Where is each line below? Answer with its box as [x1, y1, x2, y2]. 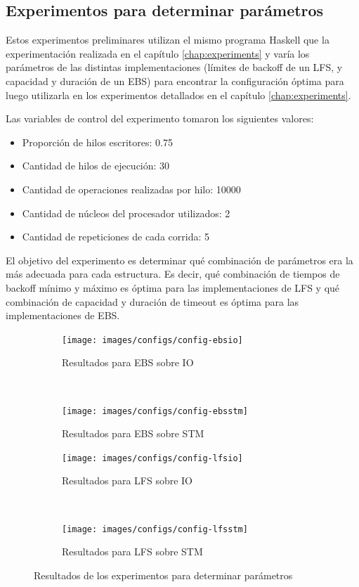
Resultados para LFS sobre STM [62, 544, 203, 559]
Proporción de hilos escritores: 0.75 [22, 134, 173, 149]
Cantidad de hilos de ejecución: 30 [22, 158, 170, 173]
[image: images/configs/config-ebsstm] [62, 406, 248, 416]
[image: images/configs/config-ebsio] [62, 335, 243, 345]
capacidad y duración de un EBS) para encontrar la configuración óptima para [6, 73, 344, 88]
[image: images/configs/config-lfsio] [62, 453, 243, 463]
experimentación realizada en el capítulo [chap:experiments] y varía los [6, 46, 310, 60]
